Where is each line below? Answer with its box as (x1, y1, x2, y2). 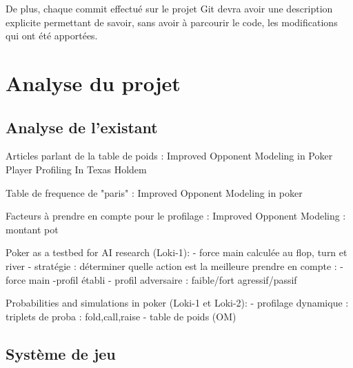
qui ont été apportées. (6, 28, 98, 43)
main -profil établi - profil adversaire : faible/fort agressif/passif (28, 272, 297, 287)
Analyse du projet (6, 68, 181, 97)
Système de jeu (6, 342, 116, 364)
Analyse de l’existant (6, 116, 158, 137)
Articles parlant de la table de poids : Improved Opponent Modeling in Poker (6, 148, 333, 163)
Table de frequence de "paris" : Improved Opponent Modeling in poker (6, 185, 303, 200)
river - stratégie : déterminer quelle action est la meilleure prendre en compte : (6, 258, 337, 273)
